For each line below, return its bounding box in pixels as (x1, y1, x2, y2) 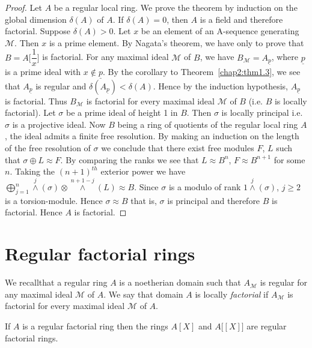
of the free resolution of (5, 142, 91, 154)
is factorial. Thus (5, 94, 67, 107)
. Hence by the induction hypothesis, (153, 79, 288, 92)
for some (274, 153, 305, 166)
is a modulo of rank (168, 181, 241, 193)
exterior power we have (100, 165, 186, 178)
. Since (134, 181, 159, 193)
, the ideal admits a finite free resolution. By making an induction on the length (5, 130, 299, 142)
